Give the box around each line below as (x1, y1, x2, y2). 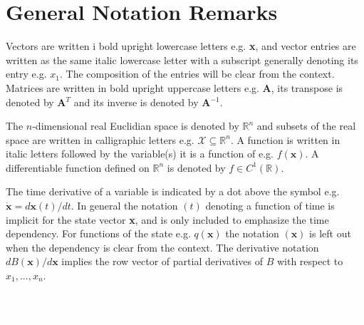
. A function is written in (230, 132, 340, 147)
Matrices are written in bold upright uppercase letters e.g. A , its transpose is (6, 80, 343, 95)
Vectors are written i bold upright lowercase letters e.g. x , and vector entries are (6, 38, 356, 53)
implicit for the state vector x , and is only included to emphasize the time (6, 212, 329, 227)
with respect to (276, 254, 343, 269)
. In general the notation (71, 198, 178, 213)
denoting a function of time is (205, 198, 335, 213)
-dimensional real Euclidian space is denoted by (32, 118, 239, 133)
